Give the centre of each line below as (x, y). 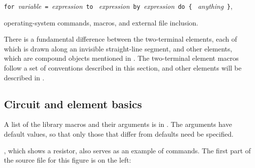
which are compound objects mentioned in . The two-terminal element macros (121, 58)
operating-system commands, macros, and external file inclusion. (101, 22)
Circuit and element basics (73, 104)
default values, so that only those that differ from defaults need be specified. (119, 134)
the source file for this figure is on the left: (68, 160)
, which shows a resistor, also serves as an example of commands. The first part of (127, 150)
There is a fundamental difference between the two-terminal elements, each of (121, 39)
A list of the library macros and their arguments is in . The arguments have (118, 124)
